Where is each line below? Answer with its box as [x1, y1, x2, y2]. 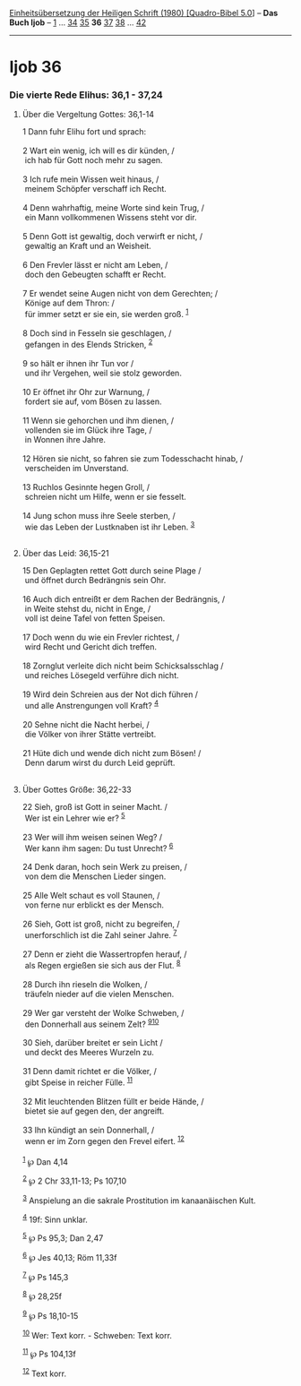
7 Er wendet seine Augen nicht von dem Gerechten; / [21, 288, 219, 299]
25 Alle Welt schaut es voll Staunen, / [21, 891, 160, 901]
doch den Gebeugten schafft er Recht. [24, 269, 167, 280]
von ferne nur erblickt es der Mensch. [24, 900, 164, 910]
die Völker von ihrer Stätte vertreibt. [24, 729, 157, 740]
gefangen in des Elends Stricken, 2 [24, 338, 153, 349]
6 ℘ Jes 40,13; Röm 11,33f [21, 1250, 117, 1262]
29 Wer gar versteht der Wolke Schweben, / [21, 1007, 185, 1018]
